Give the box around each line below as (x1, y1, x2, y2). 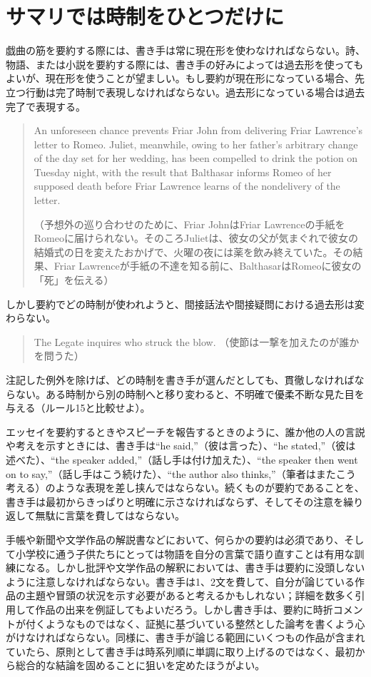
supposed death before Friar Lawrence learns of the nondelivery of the (34, 178, 340, 193)
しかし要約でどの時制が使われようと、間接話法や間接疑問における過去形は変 (6, 296, 365, 311)
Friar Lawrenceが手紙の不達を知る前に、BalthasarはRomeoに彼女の (54, 258, 362, 273)
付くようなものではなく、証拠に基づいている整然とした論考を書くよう (25, 616, 355, 631)
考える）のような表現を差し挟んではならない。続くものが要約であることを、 (6, 480, 365, 495)
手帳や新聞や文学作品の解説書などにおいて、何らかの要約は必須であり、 (6, 531, 345, 546)
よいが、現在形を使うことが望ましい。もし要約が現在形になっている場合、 (6, 71, 355, 86)
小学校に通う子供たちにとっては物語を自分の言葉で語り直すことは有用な (15, 546, 355, 561)
